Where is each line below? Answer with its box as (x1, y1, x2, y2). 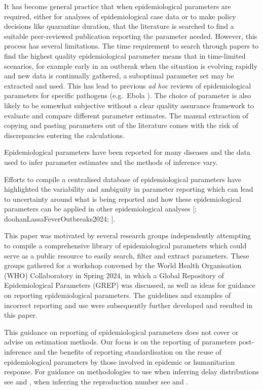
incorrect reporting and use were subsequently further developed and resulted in (4, 299, 253, 310)
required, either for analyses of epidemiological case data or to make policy (4, 11, 236, 21)
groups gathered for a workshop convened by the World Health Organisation (4, 260, 242, 271)
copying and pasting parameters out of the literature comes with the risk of (4, 120, 239, 131)
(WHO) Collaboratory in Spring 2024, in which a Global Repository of (4, 270, 224, 280)
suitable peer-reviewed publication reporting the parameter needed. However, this (4, 30, 257, 41)
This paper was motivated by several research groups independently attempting (4, 230, 251, 241)
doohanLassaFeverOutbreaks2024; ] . (4, 213, 116, 224)
